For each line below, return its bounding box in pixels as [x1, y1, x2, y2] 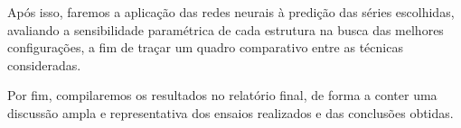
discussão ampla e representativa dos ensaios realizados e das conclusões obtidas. [7, 103, 454, 122]
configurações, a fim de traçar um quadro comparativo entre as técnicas [7, 38, 403, 57]
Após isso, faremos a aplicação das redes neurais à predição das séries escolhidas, [7, 3, 455, 21]
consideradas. [7, 55, 81, 74]
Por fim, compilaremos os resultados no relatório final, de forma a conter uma [7, 86, 437, 105]
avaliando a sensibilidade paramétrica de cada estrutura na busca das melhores [7, 20, 444, 39]
